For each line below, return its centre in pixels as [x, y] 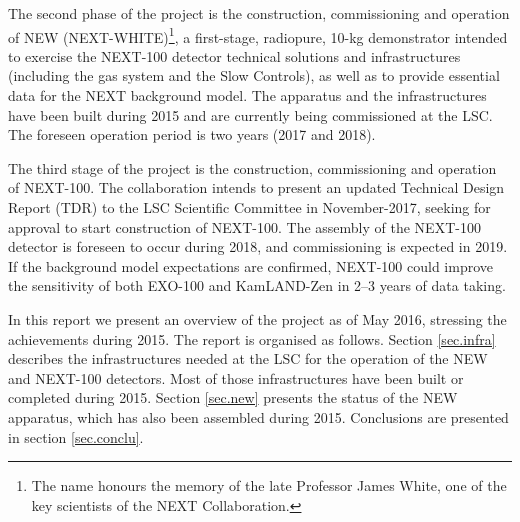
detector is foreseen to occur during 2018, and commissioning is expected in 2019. [258, 246]
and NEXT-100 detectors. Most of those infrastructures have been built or [236, 377]
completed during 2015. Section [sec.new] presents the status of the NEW [233, 397]
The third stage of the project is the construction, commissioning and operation [252, 167]
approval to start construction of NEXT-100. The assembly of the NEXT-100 [244, 226]
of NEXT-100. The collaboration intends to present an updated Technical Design [256, 187]
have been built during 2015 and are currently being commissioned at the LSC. [250, 114]
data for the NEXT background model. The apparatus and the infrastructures [247, 95]
